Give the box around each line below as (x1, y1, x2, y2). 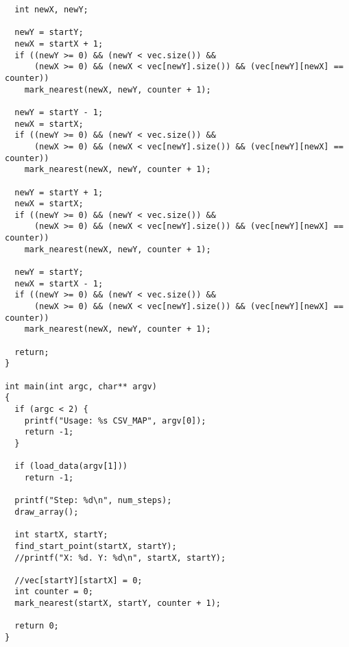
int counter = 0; (14, 587, 93, 597)
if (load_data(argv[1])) (14, 461, 128, 472)
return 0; (14, 621, 59, 631)
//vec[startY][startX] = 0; (14, 575, 143, 585)
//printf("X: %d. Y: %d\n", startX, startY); (14, 552, 226, 563)
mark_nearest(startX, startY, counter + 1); (14, 598, 221, 609)
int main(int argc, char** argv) (5, 381, 157, 391)
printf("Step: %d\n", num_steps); (14, 496, 172, 506)
